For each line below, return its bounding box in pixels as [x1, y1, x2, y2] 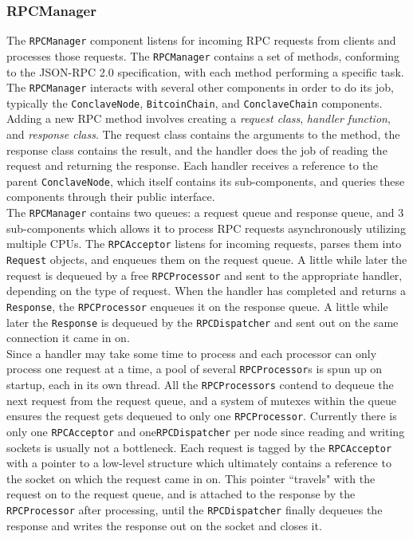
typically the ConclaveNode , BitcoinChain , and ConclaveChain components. [6, 94, 383, 111]
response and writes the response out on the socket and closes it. [6, 517, 322, 533]
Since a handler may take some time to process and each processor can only [6, 344, 377, 361]
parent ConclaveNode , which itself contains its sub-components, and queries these [6, 172, 405, 189]
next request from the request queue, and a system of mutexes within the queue [6, 391, 396, 408]
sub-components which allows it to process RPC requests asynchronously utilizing [6, 219, 406, 236]
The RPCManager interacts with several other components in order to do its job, [6, 79, 394, 96]
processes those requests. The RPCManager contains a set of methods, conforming [6, 47, 400, 64]
